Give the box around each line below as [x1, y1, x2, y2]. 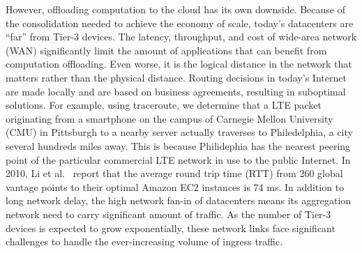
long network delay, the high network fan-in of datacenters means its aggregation [6, 193, 352, 208]
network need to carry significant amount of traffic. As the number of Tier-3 [6, 206, 331, 221]
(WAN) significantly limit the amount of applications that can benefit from [6, 43, 327, 57]
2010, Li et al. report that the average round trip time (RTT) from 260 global [6, 166, 343, 181]
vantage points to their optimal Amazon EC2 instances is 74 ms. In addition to [6, 179, 345, 194]
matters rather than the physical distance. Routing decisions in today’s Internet [6, 70, 347, 84]
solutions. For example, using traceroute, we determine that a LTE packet [6, 98, 322, 112]
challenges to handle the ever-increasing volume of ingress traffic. [6, 234, 283, 249]
